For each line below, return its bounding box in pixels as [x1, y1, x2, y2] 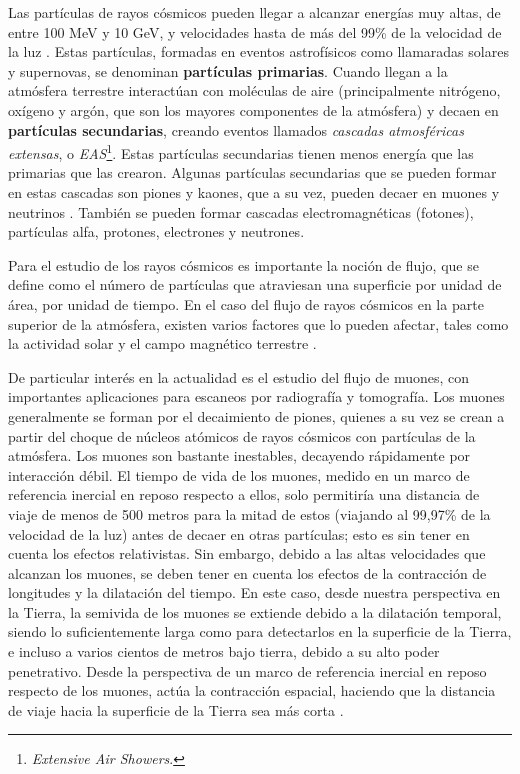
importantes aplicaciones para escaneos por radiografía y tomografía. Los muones [8, 386, 505, 407]
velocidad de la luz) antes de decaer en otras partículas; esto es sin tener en [8, 523, 470, 544]
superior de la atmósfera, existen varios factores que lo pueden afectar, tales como [8, 313, 509, 334]
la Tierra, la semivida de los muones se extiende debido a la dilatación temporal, [8, 601, 502, 622]
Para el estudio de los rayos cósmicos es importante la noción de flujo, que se [8, 254, 479, 275]
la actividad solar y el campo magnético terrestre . [8, 333, 317, 354]
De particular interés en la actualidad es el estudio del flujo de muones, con [8, 366, 470, 387]
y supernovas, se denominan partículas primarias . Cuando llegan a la [8, 60, 448, 81]
